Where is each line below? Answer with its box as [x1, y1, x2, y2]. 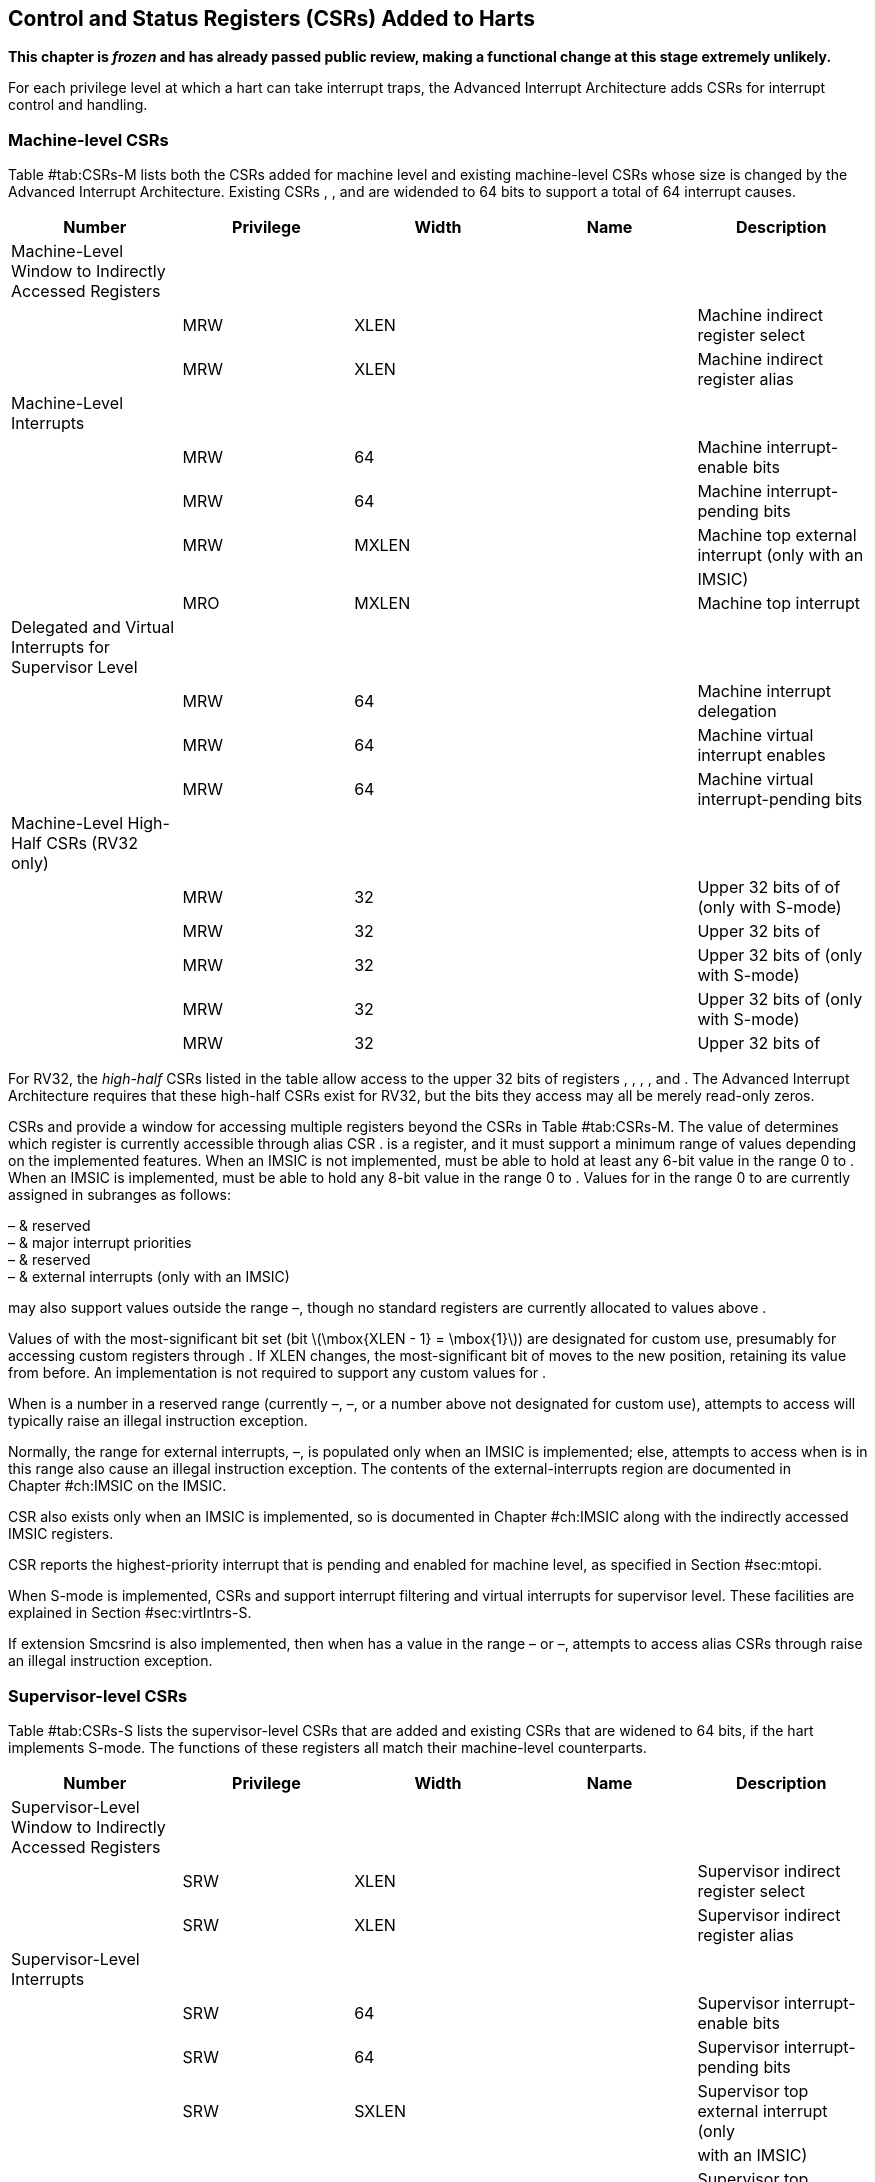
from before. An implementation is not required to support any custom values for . [8, 1364, 547, 1382]
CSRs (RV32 [46, 833, 138, 854]
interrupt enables [697, 745, 826, 766]
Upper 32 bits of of [697, 877, 841, 898]
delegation [697, 701, 777, 722]
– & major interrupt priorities [8, 1234, 192, 1252]
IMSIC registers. [8, 1525, 114, 1543]
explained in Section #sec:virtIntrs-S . [8, 1604, 252, 1622]
